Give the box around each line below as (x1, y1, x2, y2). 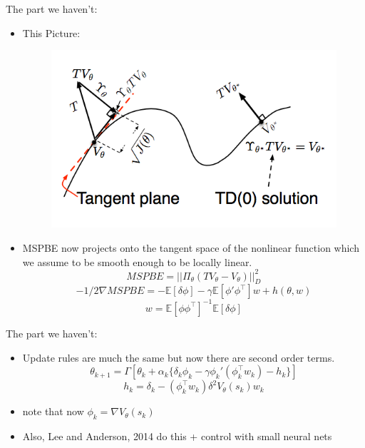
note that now (22, 404, 84, 419)
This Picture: (22, 25, 81, 40)
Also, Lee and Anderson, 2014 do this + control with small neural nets (22, 428, 332, 443)
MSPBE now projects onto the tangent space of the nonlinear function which (22, 240, 359, 255)
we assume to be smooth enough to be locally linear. (22, 254, 252, 269)
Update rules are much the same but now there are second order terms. (22, 350, 335, 365)
